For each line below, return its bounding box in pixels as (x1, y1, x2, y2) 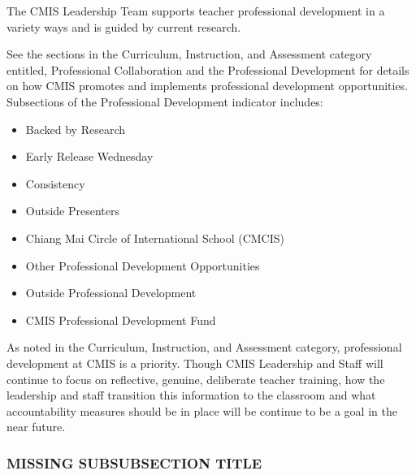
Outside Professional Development (25, 284, 197, 301)
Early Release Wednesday (25, 148, 154, 165)
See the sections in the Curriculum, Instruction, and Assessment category (6, 45, 372, 63)
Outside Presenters (25, 202, 120, 219)
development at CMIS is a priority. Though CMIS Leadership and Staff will (6, 354, 383, 371)
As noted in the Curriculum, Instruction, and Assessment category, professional (6, 339, 402, 356)
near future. (6, 418, 66, 435)
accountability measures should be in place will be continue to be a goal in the (6, 402, 397, 419)
